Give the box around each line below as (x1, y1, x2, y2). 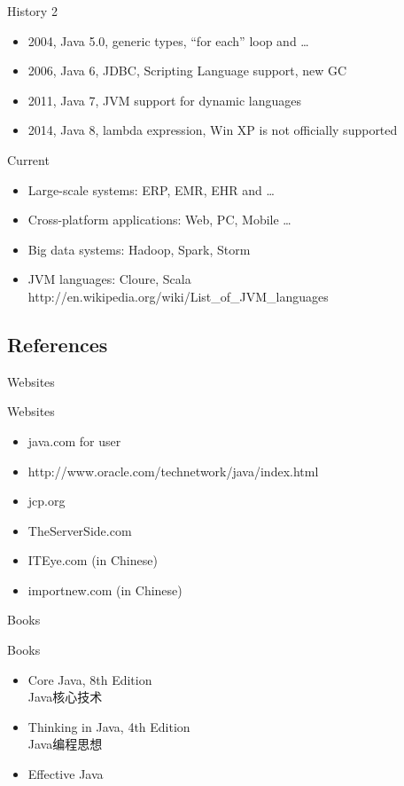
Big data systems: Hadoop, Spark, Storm (27, 240, 251, 258)
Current (7, 150, 50, 169)
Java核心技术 (27, 688, 103, 706)
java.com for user (27, 431, 121, 450)
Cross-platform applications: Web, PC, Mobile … (27, 210, 291, 229)
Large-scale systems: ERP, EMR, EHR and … (27, 180, 275, 199)
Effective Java (27, 765, 104, 783)
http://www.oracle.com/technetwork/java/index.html (27, 461, 319, 480)
